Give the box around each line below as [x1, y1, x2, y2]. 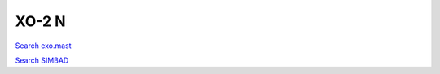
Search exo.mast [15, 41, 73, 50]
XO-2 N [15, 12, 66, 30]
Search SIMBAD [15, 55, 69, 65]
